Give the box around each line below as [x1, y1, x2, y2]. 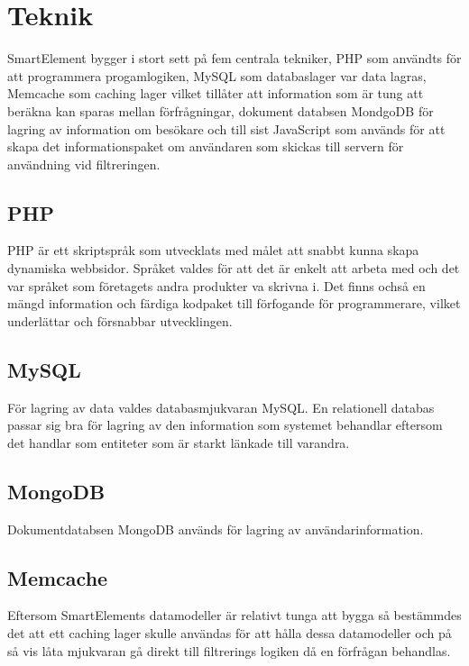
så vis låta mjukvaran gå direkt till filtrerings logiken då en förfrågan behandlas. [7, 641, 451, 660]
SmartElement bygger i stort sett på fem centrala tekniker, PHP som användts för [7, 49, 462, 68]
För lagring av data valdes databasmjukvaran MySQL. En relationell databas [7, 397, 435, 416]
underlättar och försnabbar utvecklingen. [7, 311, 233, 330]
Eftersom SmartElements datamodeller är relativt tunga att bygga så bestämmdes [7, 606, 462, 625]
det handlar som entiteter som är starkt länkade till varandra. [7, 433, 350, 452]
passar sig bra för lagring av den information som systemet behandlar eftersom [7, 415, 443, 434]
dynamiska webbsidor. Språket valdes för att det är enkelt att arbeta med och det [7, 259, 460, 278]
